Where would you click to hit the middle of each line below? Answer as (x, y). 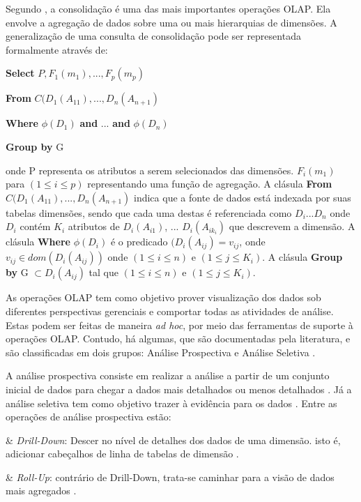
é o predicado (139, 242)
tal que (103, 272)
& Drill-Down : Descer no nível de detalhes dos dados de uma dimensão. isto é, (173, 440)
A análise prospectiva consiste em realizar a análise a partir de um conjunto (168, 375)
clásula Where (38, 242)
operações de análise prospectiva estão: (89, 417)
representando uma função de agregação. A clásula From (210, 184)
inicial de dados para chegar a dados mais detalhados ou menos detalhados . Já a (179, 389)
